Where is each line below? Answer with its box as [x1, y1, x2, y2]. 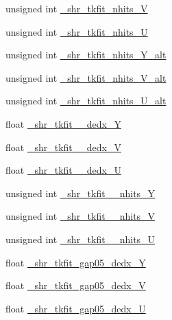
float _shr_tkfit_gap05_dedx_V [5, 278, 146, 293]
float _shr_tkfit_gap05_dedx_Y [5, 255, 146, 269]
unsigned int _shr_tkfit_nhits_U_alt [5, 93, 167, 108]
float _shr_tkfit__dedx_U [5, 163, 121, 177]
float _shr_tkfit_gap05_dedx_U [5, 301, 146, 315]
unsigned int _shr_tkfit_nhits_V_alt [5, 70, 167, 84]
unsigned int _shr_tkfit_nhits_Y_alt [5, 47, 167, 62]
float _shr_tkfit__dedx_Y [5, 116, 121, 130]
